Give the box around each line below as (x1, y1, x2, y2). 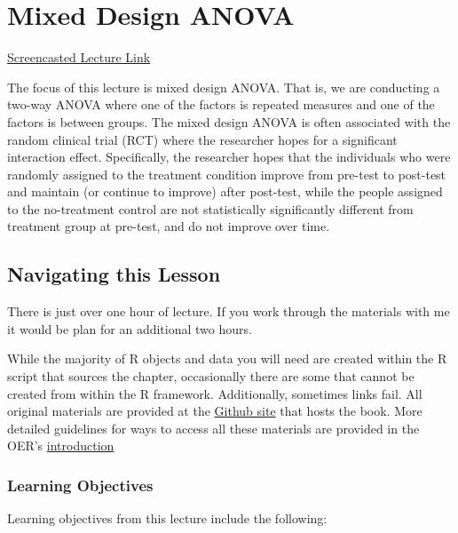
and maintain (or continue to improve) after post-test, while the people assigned (7, 182, 443, 201)
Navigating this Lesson (7, 260, 221, 288)
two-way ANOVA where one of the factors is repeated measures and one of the (7, 95, 435, 114)
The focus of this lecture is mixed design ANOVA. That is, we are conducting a (7, 77, 440, 96)
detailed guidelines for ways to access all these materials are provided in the (7, 418, 420, 437)
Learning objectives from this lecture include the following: (7, 509, 328, 528)
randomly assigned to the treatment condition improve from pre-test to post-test (7, 164, 446, 183)
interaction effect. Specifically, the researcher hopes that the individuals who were (7, 147, 451, 166)
